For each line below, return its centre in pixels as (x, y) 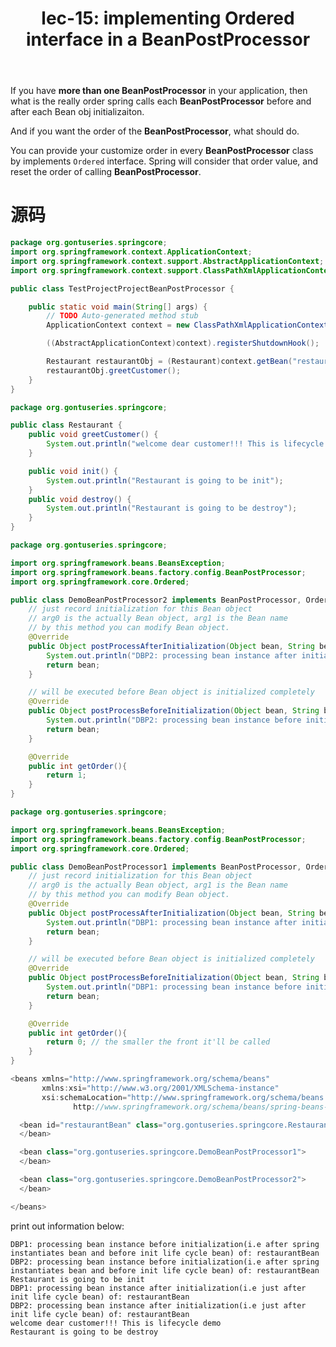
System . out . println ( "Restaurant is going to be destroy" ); (172, 508)
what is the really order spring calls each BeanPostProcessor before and (161, 101)
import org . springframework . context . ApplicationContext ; (131, 252)
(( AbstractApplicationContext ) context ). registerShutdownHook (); (183, 343)
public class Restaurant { (66, 425)
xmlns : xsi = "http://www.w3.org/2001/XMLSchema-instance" (160, 1088)
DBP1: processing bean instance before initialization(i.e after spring (165, 1244)
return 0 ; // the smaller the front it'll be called (158, 1042)
